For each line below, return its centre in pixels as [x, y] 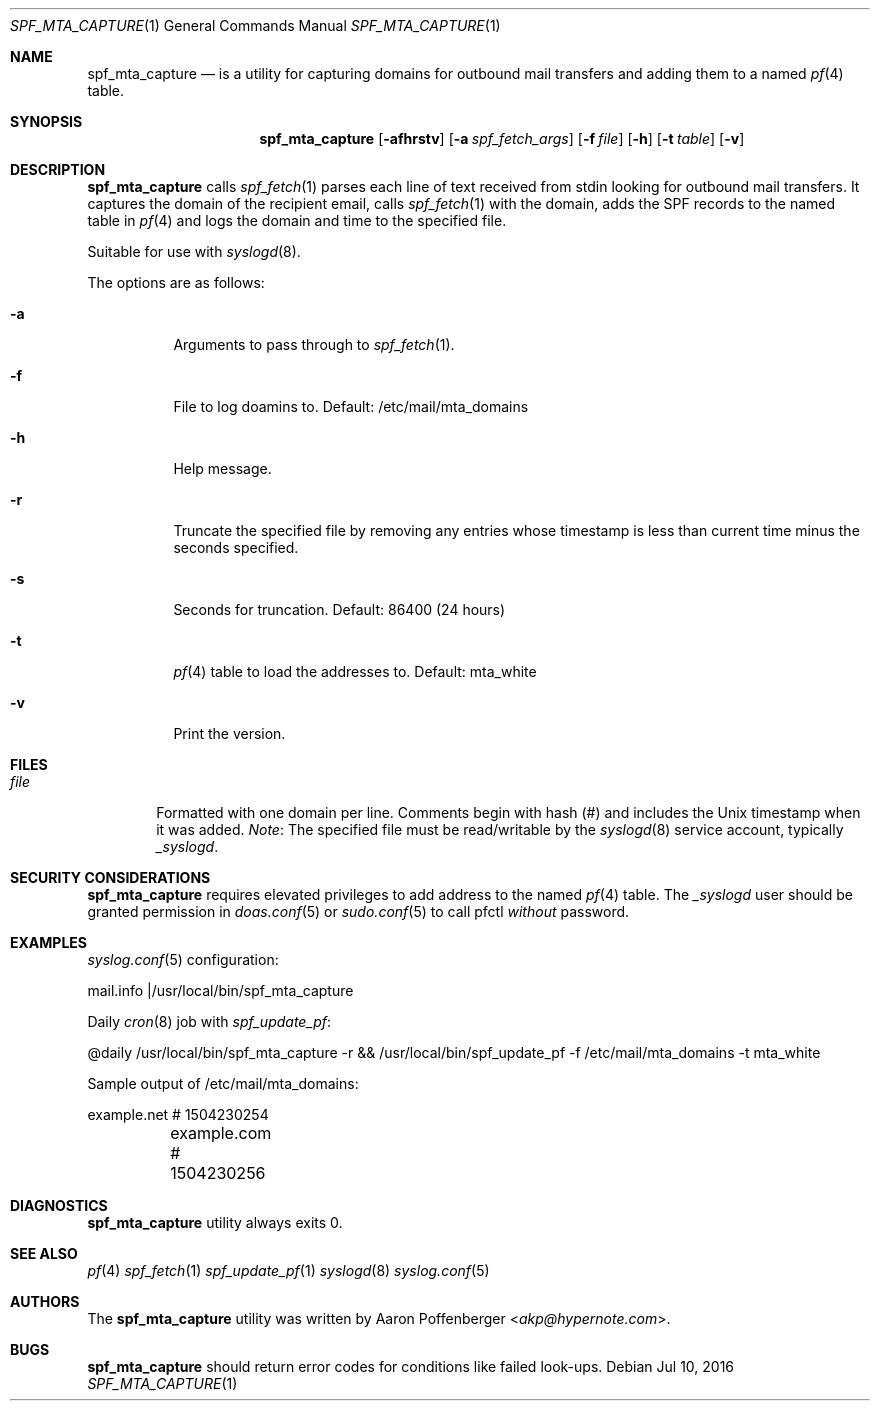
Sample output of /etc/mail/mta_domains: [223, 1083]
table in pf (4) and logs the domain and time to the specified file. [297, 220]
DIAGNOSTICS [59, 1205]
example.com [221, 1133]
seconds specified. [236, 547]
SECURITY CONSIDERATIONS [110, 877]
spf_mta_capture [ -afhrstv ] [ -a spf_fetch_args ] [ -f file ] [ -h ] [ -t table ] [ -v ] [502, 138]
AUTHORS [45, 1301]
